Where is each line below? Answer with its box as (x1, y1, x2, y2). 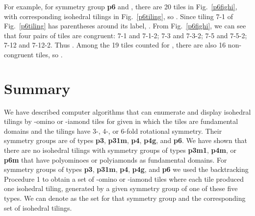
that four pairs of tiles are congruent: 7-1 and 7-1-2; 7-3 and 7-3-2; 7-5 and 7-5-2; (4, 30, 247, 40)
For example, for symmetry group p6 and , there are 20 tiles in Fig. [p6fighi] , (4, 1, 237, 11)
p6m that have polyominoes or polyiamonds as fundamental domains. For (4, 154, 227, 165)
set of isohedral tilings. (4, 202, 72, 213)
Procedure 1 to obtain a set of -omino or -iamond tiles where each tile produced (4, 173, 244, 184)
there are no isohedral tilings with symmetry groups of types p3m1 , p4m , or (4, 145, 236, 155)
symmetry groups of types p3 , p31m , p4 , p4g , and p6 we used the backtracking (4, 164, 249, 174)
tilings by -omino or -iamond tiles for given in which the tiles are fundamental (4, 116, 238, 126)
